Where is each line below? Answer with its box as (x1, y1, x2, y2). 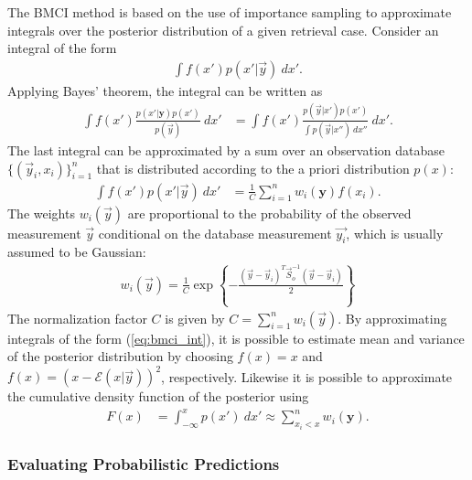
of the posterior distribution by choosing (7, 347, 233, 366)
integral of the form (7, 38, 117, 58)
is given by (165, 308, 225, 327)
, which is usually (346, 223, 444, 242)
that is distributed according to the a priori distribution (96, 158, 410, 177)
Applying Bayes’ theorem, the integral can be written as (7, 80, 323, 100)
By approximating (345, 308, 447, 327)
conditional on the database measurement (98, 223, 332, 242)
